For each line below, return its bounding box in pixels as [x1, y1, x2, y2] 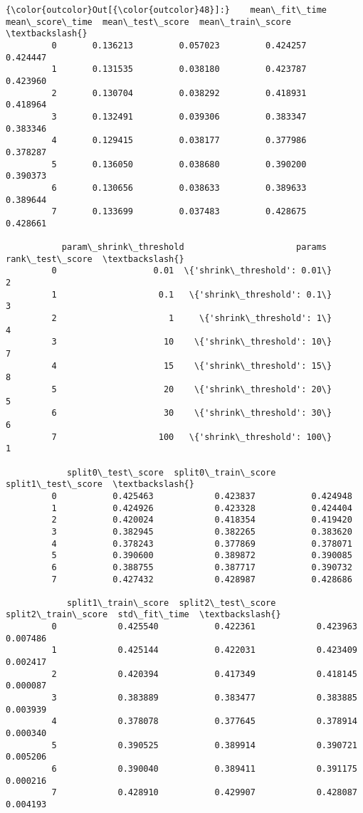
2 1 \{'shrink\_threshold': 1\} [51, 313, 332, 324]
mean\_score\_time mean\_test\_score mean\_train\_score [6, 16, 291, 27]
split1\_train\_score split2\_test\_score [66, 597, 276, 608]
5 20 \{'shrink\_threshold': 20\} [51, 384, 332, 394]
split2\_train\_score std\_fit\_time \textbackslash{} [6, 609, 281, 620]
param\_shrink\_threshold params [61, 242, 327, 253]
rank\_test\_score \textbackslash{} [6, 253, 184, 264]
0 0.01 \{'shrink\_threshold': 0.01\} [51, 266, 332, 276]
